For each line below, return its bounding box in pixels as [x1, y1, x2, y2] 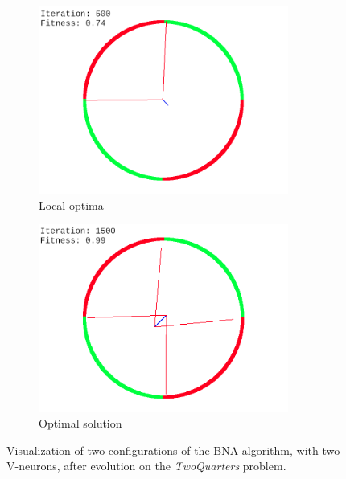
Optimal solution [39, 415, 122, 432]
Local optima [39, 196, 104, 213]
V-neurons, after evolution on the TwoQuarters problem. [6, 457, 286, 474]
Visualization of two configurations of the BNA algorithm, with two [6, 441, 340, 458]
